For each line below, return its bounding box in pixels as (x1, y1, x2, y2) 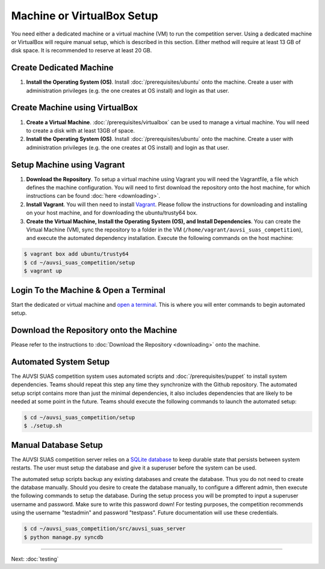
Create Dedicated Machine (11, 63, 114, 73)
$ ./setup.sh (23, 423, 63, 429)
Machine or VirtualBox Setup (11, 9, 159, 22)
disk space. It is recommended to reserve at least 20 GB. (11, 47, 152, 54)
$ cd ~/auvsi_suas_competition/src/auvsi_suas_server (23, 525, 186, 532)
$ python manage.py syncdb (23, 533, 104, 541)
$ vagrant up (23, 268, 63, 274)
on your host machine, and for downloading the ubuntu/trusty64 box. (26, 209, 198, 216)
